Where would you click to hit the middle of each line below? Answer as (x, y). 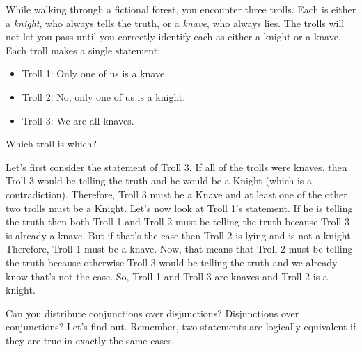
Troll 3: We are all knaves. (78, 120)
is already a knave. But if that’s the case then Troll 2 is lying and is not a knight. (180, 235)
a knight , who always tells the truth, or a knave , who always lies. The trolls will (175, 23)
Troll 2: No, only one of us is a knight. (104, 96)
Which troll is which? (51, 144)
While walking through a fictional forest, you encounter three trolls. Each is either (181, 9)
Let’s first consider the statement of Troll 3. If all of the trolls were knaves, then (176, 167)
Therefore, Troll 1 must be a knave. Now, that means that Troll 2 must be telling (179, 249)
